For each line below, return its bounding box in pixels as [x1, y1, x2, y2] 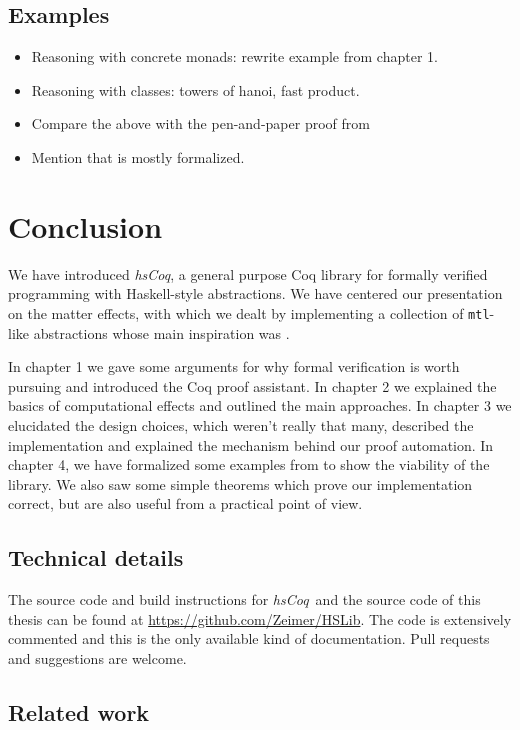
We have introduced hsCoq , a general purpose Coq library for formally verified [8, 263, 488, 284]
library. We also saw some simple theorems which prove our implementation [8, 473, 473, 494]
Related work [8, 696, 150, 727]
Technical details [8, 542, 184, 573]
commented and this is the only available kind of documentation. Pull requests [8, 628, 490, 649]
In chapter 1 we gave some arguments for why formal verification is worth [8, 356, 460, 377]
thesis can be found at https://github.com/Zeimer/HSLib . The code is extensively [8, 608, 512, 629]
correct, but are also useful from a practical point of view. [8, 493, 363, 514]
